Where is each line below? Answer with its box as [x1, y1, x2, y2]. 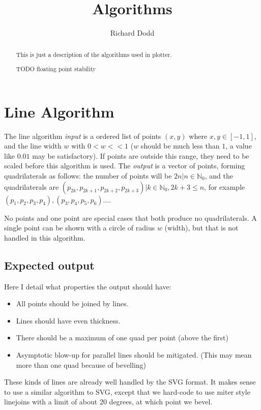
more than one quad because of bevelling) [16, 359, 147, 370]
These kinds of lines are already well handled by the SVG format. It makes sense [4, 376, 256, 387]
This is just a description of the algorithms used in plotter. [16, 50, 172, 58]
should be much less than [140, 140, 220, 151]
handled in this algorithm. [4, 232, 85, 243]
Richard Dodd [110, 27, 155, 38]
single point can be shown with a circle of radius [4, 222, 155, 233]
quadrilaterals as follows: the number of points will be [4, 170, 172, 181]
